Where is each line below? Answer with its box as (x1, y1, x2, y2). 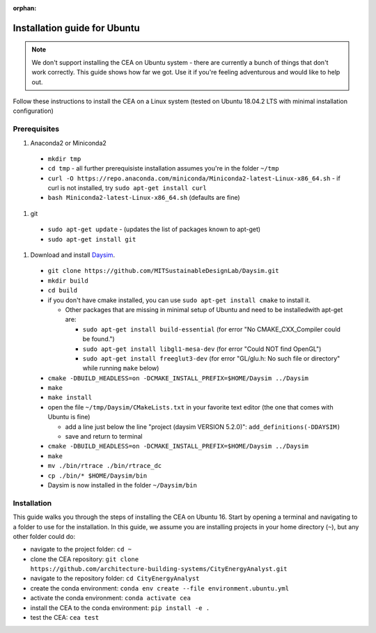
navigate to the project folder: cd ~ (30, 545, 132, 554)
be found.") (82, 335, 115, 343)
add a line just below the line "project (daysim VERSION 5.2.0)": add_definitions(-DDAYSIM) (65, 422, 341, 431)
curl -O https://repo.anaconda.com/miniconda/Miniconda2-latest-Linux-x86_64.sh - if (47, 174, 340, 182)
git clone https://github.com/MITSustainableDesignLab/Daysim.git (47, 267, 280, 275)
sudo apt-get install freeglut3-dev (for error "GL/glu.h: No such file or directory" (82, 354, 340, 362)
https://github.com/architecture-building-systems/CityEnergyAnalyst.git (30, 565, 288, 573)
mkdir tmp (47, 155, 81, 163)
